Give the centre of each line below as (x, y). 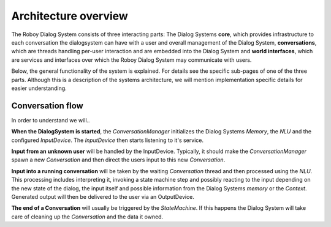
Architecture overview (70, 16)
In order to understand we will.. (51, 120)
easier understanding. (39, 88)
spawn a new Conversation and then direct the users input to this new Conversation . (118, 160)
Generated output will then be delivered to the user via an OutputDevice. (103, 196)
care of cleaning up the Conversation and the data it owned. (87, 217)
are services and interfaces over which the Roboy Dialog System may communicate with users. (131, 60)
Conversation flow (48, 106)
